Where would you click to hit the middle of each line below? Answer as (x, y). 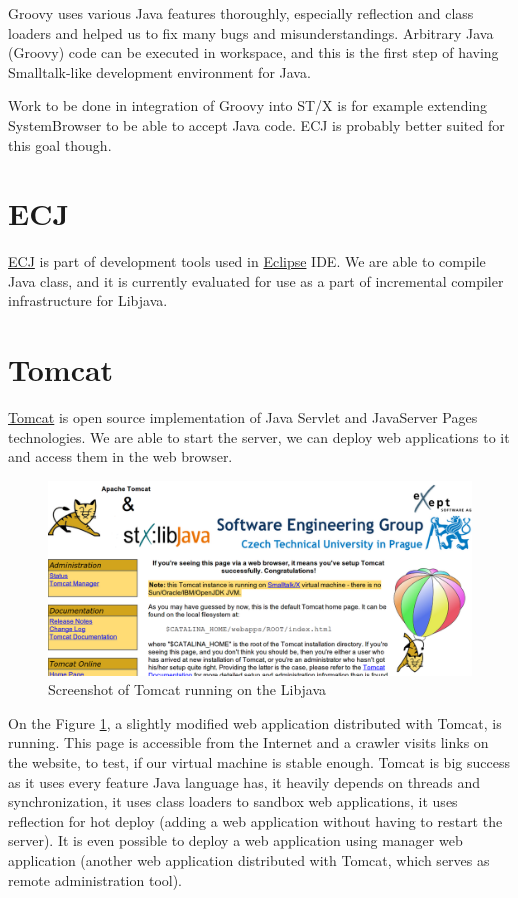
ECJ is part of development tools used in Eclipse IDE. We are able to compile (247, 261)
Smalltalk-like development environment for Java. (159, 71)
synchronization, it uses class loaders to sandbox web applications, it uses (233, 801)
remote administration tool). (95, 879)
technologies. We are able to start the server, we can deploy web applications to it (259, 436)
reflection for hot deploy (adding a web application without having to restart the (255, 820)
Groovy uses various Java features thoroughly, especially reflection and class (241, 13)
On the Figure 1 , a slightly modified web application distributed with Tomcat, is (255, 722)
